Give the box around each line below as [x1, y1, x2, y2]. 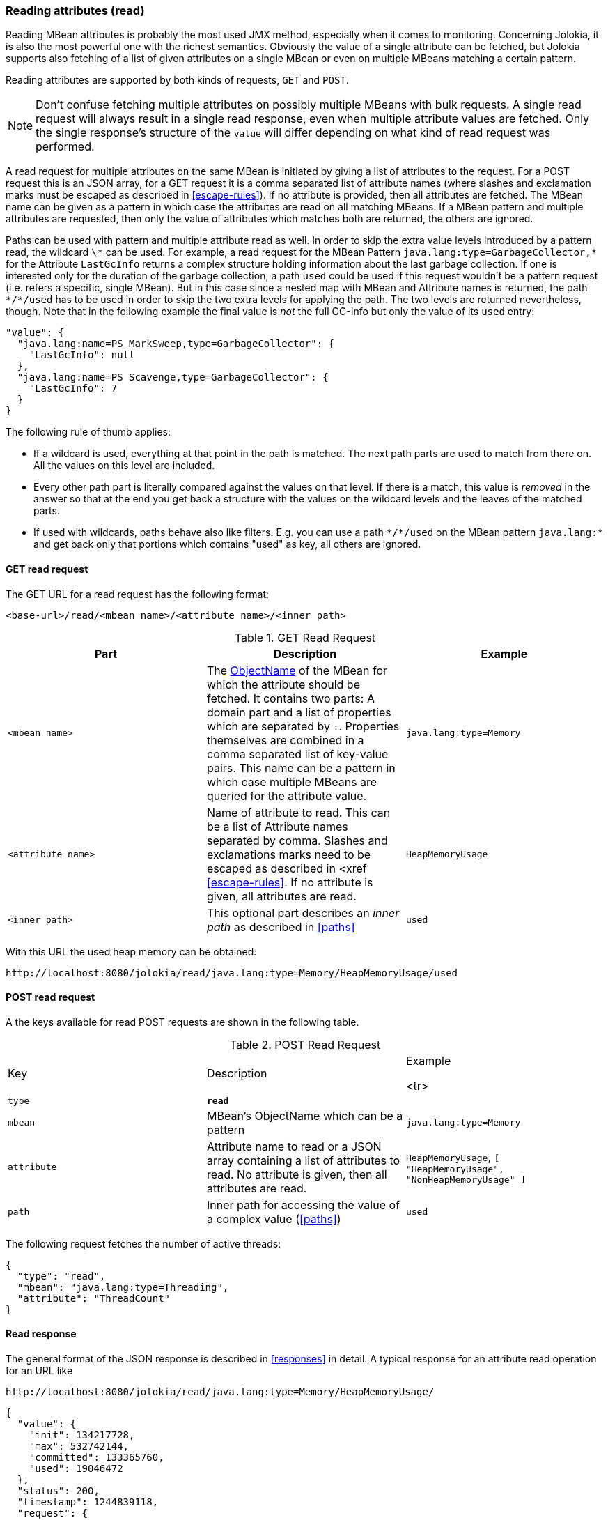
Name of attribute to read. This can [206, 805, 391, 820]
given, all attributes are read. [206, 889, 357, 903]
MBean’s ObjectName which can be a [206, 1108, 403, 1123]
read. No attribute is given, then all [206, 1167, 387, 1181]
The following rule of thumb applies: [6, 426, 171, 438]
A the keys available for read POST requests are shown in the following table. [6, 1015, 359, 1028]
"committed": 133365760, [29, 1452, 164, 1464]
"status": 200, [17, 1485, 100, 1497]
